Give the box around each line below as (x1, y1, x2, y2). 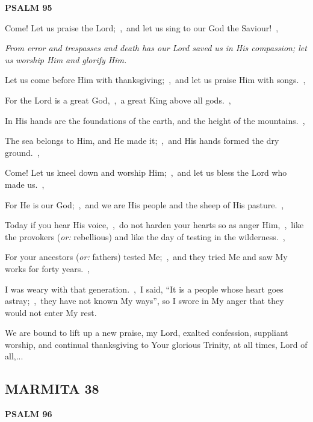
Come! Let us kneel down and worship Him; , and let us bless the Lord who (5, 166, 287, 179)
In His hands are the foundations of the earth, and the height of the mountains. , (5, 114, 305, 126)
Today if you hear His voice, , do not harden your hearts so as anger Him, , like (5, 219, 304, 231)
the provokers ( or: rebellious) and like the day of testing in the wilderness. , (5, 230, 285, 243)
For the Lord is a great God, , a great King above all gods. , (5, 93, 231, 106)
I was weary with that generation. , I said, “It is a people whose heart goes (5, 282, 284, 295)
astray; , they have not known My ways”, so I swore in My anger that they (5, 294, 284, 307)
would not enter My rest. (5, 306, 97, 318)
